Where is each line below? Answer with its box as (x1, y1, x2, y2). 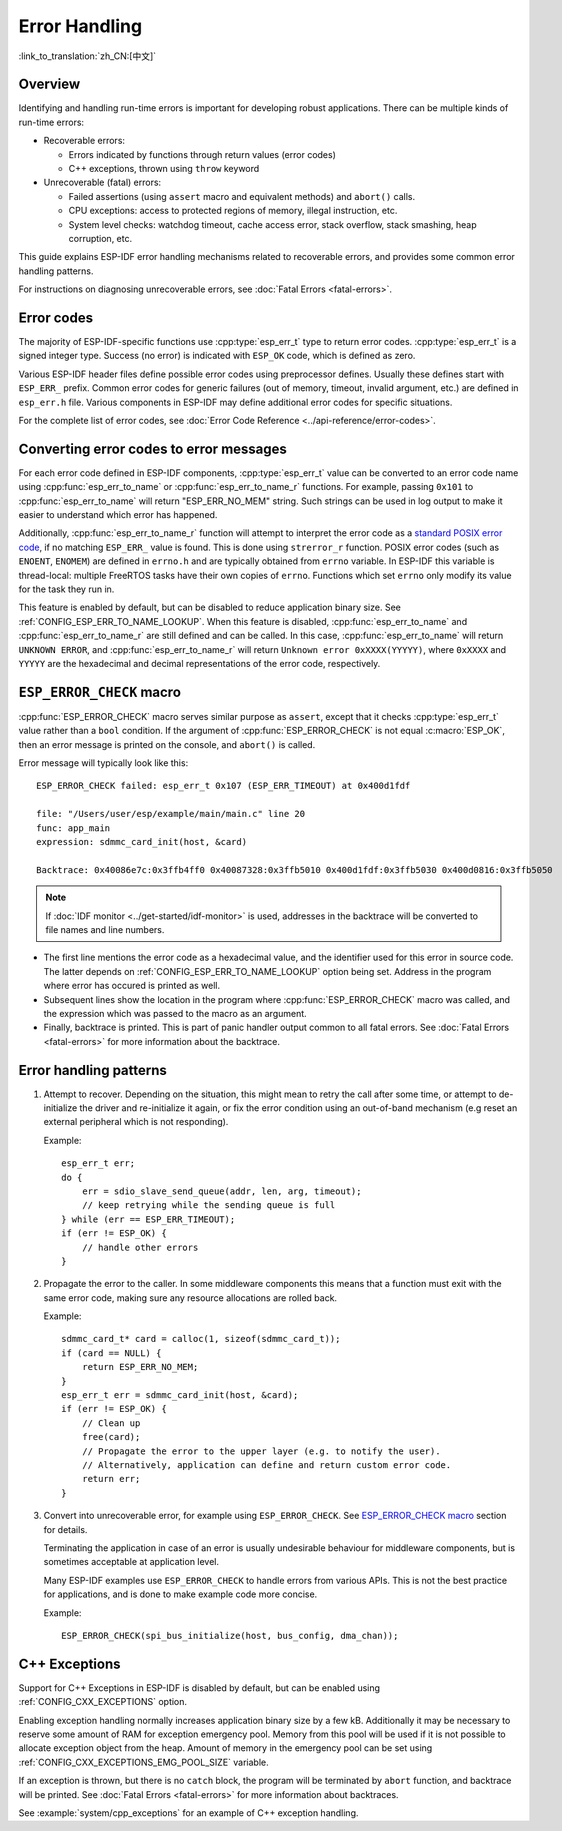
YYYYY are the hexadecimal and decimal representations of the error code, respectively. (18, 657, 381, 669)
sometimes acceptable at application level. (43, 1556, 220, 1568)
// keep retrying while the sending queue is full (81, 1200, 336, 1211)
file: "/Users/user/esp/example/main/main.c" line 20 (36, 808, 305, 820)
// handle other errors (81, 1241, 199, 1253)
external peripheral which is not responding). (43, 1116, 229, 1128)
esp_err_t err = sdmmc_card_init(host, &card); (61, 1390, 299, 1401)
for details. (43, 1523, 88, 1535)
